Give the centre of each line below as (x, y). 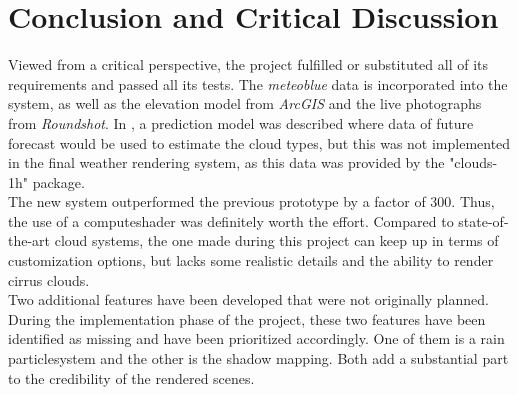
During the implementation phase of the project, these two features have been (247, 318)
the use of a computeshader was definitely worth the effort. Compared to (231, 220)
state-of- (483, 220)
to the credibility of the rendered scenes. (131, 377)
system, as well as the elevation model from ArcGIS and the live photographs (245, 103)
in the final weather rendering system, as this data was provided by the (226, 162)
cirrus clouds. (49, 279)
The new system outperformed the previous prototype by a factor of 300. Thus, (251, 201)
